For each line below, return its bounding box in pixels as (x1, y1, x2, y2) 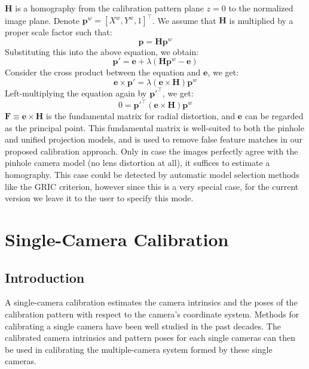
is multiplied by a (229, 14, 293, 26)
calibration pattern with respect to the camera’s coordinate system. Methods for (5, 307, 299, 320)
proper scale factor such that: (5, 26, 112, 38)
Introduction (5, 268, 85, 286)
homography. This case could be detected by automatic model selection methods (5, 168, 299, 181)
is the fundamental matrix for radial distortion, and (46, 110, 235, 122)
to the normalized (228, 2, 293, 14)
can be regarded (244, 110, 304, 122)
